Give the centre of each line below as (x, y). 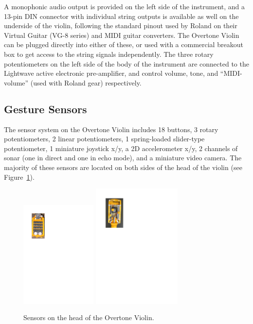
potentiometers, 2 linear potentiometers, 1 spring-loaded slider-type (104, 139)
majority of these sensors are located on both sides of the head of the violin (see (123, 167)
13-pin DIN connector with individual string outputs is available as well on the (121, 16)
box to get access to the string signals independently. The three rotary (109, 54)
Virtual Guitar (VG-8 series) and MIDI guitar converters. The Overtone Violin (122, 35)
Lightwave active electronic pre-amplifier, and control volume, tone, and (111, 73)
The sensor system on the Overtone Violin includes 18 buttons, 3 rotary (111, 129)
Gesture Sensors (45, 109)
